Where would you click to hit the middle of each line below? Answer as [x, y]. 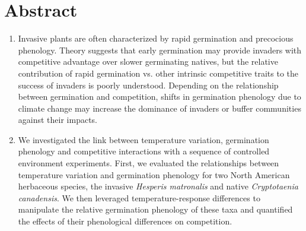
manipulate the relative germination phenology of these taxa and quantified [155, 209]
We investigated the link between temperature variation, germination [144, 139]
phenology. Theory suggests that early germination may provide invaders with [160, 50]
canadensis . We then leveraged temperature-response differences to [139, 197]
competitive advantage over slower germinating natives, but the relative [148, 61]
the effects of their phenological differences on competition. [125, 221]
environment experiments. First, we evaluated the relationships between [149, 163]
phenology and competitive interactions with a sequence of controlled [144, 151]
